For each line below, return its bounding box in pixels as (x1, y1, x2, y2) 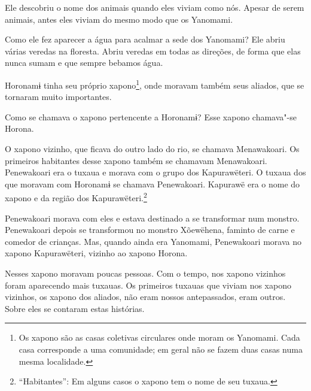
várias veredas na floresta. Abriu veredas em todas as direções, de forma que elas (5, 44, 301, 57)
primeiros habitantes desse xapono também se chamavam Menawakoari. (5, 154, 267, 166)
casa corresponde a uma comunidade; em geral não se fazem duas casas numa (19, 342, 303, 355)
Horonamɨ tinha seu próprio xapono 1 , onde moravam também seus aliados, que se (5, 77, 304, 91)
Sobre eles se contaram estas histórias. (5, 302, 145, 314)
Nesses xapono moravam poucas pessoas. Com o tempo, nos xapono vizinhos (5, 267, 286, 279)
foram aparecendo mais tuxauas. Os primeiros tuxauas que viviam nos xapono (5, 278, 291, 291)
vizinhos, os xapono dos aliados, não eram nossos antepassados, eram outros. (5, 290, 286, 303)
